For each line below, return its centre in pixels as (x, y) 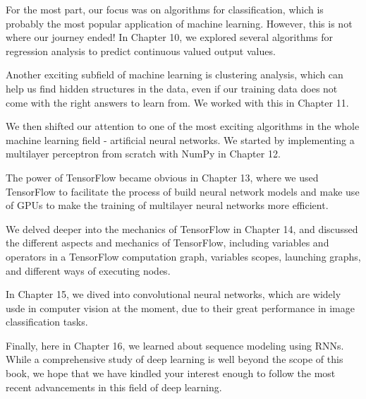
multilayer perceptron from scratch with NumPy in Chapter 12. (143, 154)
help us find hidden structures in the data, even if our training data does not (172, 88)
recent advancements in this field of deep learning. (114, 387)
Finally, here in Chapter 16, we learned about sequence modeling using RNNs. (175, 345)
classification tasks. (47, 322)
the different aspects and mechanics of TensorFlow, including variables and (167, 243)
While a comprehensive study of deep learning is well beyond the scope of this (175, 359)
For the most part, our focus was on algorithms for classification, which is (165, 9)
